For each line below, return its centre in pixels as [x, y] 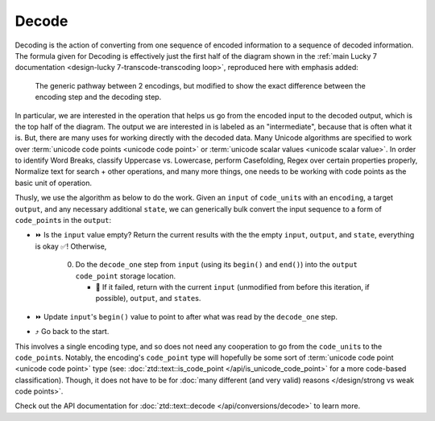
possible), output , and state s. [148, 299]
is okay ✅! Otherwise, [71, 246]
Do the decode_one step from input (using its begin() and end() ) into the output [216, 265]
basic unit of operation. [54, 183]
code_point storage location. [126, 276]
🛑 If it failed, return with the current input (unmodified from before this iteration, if [232, 287]
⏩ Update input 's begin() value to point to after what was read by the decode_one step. [186, 316]
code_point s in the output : [63, 221]
